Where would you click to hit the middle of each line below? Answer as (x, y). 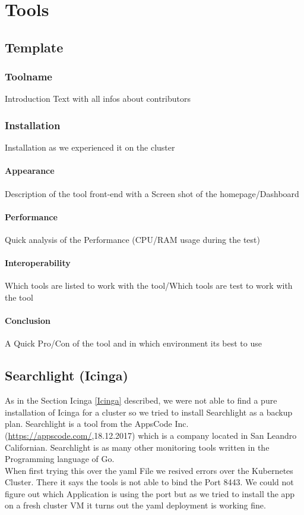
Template (34, 47)
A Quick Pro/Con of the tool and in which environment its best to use (133, 343)
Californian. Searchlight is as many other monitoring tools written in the (137, 447)
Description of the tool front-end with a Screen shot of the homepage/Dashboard (152, 193)
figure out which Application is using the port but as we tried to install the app (150, 493)
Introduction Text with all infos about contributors (98, 99)
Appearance (30, 171)
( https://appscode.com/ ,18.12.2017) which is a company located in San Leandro (151, 435)
